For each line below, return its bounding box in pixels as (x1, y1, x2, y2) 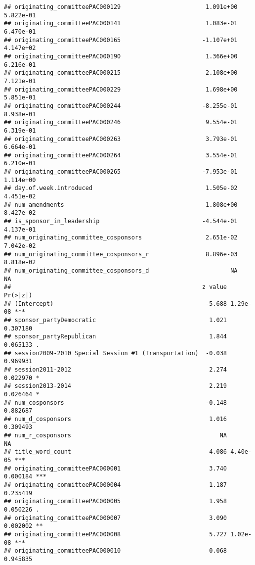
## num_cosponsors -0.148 (4, 399, 227, 406)
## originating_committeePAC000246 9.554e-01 (4, 119, 238, 126)
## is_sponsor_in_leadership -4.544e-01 (4, 218, 238, 225)
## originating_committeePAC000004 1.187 (4, 481, 227, 489)
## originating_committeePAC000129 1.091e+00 (4, 3, 238, 10)
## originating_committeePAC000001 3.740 (4, 465, 227, 472)
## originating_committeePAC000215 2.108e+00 (4, 69, 238, 77)
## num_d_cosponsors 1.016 (4, 415, 227, 423)
